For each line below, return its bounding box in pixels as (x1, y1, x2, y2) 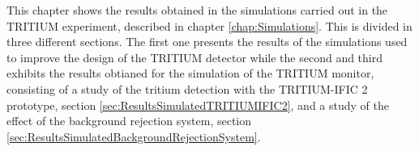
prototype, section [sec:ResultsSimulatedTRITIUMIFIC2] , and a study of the (6, 96, 389, 113)
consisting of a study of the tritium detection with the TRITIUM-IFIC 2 (6, 80, 368, 97)
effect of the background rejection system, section (6, 112, 252, 129)
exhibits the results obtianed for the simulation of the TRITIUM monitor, (6, 65, 374, 82)
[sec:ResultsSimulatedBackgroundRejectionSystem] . (6, 128, 261, 145)
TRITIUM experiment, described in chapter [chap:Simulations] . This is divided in (6, 17, 413, 34)
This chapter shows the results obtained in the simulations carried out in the (6, 2, 388, 18)
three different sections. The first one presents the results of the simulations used (6, 33, 408, 50)
